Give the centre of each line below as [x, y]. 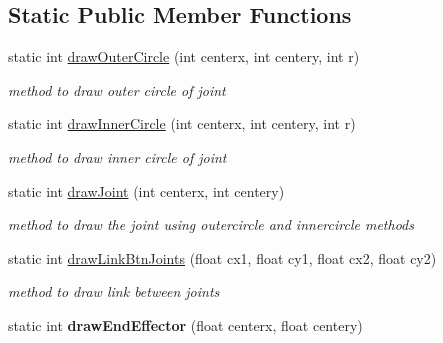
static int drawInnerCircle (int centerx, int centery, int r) [182, 123]
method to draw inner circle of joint [117, 156]
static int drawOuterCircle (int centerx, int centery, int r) [184, 56]
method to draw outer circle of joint [117, 89]
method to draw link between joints [114, 291]
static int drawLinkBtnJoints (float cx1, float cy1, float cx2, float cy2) [222, 257]
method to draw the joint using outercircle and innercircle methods [211, 224]
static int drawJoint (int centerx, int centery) [146, 190]
